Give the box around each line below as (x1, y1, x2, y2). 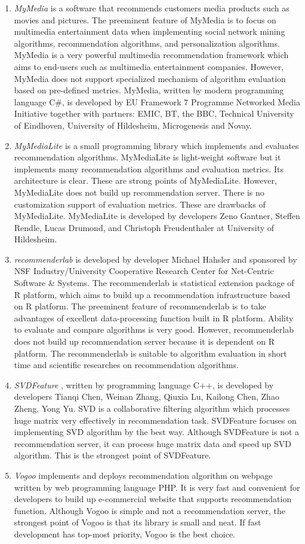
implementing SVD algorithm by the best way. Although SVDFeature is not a (14, 426, 300, 438)
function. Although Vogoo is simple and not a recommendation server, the (14, 504, 285, 516)
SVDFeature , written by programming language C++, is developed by (14, 378, 274, 391)
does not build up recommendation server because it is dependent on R (14, 335, 275, 348)
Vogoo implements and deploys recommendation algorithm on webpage (14, 469, 273, 481)
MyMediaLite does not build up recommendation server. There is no (14, 186, 264, 198)
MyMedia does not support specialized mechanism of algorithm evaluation (14, 72, 286, 84)
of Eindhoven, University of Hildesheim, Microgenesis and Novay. (14, 118, 252, 131)
